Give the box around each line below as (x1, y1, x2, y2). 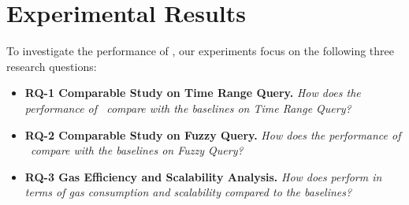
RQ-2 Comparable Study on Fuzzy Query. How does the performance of (24, 126, 401, 143)
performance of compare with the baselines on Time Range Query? (24, 99, 351, 116)
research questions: (6, 58, 97, 74)
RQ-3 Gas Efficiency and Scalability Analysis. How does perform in (24, 168, 382, 184)
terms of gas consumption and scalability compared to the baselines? (24, 184, 352, 200)
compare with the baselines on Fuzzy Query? (30, 142, 244, 158)
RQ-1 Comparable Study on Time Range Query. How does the (24, 84, 361, 101)
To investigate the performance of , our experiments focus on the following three (6, 43, 394, 59)
